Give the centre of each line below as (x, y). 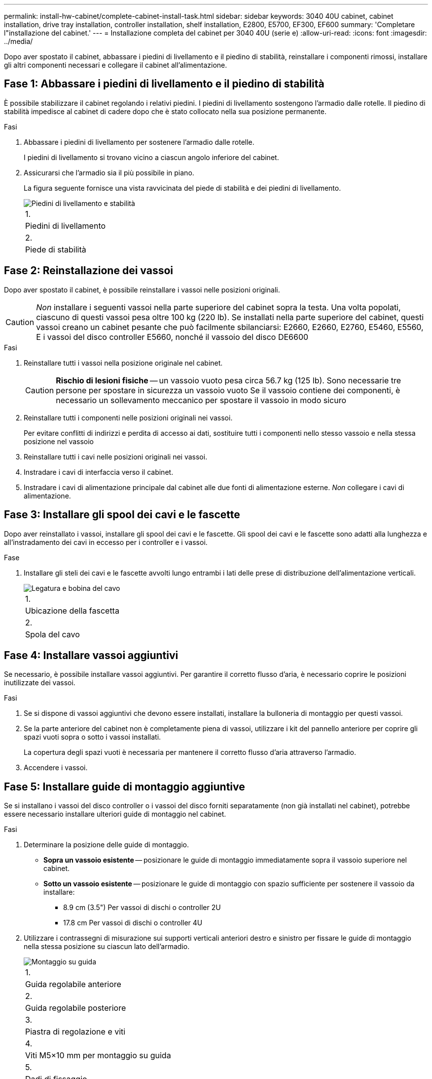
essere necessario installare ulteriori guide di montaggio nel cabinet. (115, 814)
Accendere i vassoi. (56, 768)
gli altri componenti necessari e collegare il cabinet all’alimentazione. (116, 65)
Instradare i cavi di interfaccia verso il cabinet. (99, 472)
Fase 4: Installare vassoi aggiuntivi (91, 655)
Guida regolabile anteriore (73, 984)
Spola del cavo (53, 634)
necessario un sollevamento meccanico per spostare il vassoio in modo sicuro (201, 400)
